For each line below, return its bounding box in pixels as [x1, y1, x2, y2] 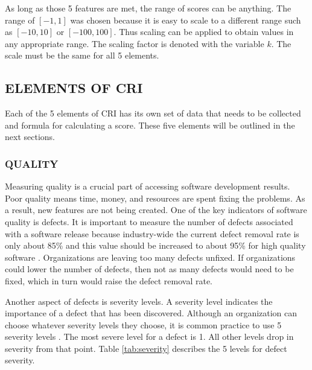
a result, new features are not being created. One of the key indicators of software [5, 203, 307, 216]
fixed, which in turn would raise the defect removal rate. [5, 274, 213, 287]
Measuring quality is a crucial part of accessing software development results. [5, 180, 290, 193]
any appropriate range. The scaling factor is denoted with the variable [5, 37, 264, 49]
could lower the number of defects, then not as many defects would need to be [5, 263, 294, 275]
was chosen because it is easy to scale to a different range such [70, 13, 301, 26]
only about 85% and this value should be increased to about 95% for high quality [5, 239, 306, 252]
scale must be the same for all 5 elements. [5, 49, 159, 62]
